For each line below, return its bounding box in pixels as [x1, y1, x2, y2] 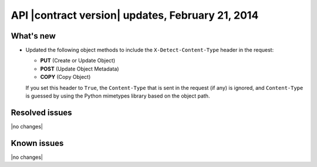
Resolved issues [11, 107, 73, 117]
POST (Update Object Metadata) [40, 65, 120, 72]
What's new [11, 31, 56, 41]
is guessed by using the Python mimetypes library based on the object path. [25, 92, 210, 99]
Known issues [11, 138, 64, 148]
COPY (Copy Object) [40, 74, 91, 81]
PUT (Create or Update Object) [40, 57, 116, 64]
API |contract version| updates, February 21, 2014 [11, 9, 259, 22]
